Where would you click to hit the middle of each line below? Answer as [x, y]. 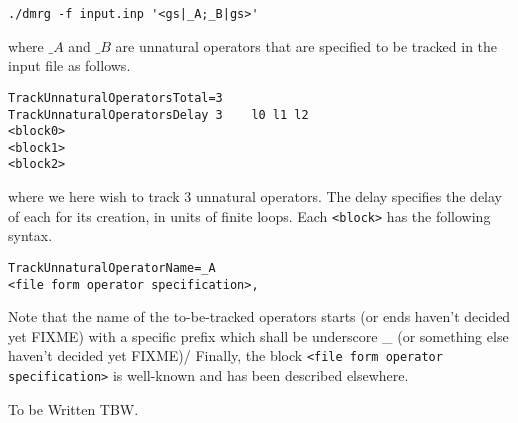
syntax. [30, 235]
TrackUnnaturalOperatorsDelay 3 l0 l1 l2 [158, 114]
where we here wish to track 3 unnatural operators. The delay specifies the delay [255, 196]
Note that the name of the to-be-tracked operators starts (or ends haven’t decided [259, 316]
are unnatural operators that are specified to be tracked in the [306, 45]
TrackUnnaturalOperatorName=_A [112, 267]
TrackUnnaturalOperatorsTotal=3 [115, 97]
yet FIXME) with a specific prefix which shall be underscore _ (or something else [258, 335]
